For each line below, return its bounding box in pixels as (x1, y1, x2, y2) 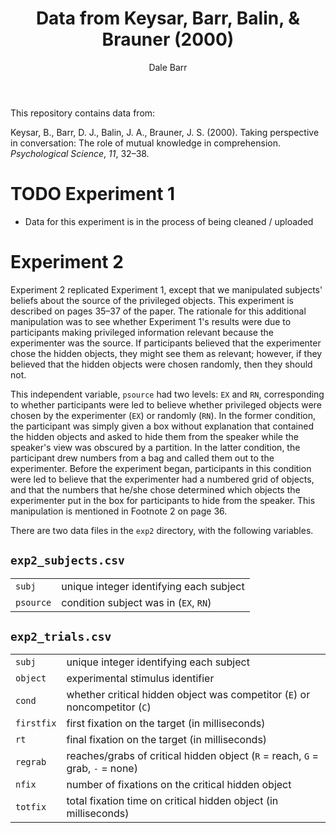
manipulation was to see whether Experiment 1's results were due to (10, 315, 292, 327)
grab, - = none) (66, 762, 138, 776)
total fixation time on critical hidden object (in (66, 794, 279, 808)
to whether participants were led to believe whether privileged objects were (10, 398, 322, 411)
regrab (15, 757, 47, 768)
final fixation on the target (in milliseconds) (66, 733, 268, 747)
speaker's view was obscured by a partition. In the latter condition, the (10, 441, 301, 453)
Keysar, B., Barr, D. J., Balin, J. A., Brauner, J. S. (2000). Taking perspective (10, 126, 320, 138)
